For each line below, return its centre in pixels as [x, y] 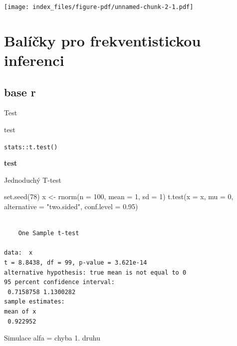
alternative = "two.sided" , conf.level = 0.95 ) [71, 206]
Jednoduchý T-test [33, 179]
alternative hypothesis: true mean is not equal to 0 [95, 272]
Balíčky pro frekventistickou [103, 40]
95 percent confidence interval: [59, 282]
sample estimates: [34, 302]
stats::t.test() [31, 147]
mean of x [20, 311]
